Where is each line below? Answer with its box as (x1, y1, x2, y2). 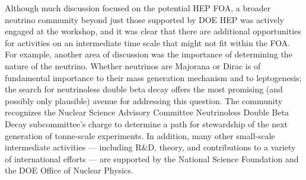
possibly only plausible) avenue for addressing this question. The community (5, 94, 283, 107)
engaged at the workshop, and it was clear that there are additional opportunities (5, 25, 301, 37)
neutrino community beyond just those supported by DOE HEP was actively (5, 13, 284, 25)
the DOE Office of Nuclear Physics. (5, 164, 133, 176)
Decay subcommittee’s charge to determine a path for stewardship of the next (5, 117, 288, 130)
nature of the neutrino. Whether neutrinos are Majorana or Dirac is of (5, 59, 261, 72)
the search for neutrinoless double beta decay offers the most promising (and (5, 83, 283, 95)
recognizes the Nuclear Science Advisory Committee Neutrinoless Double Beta (5, 106, 289, 118)
